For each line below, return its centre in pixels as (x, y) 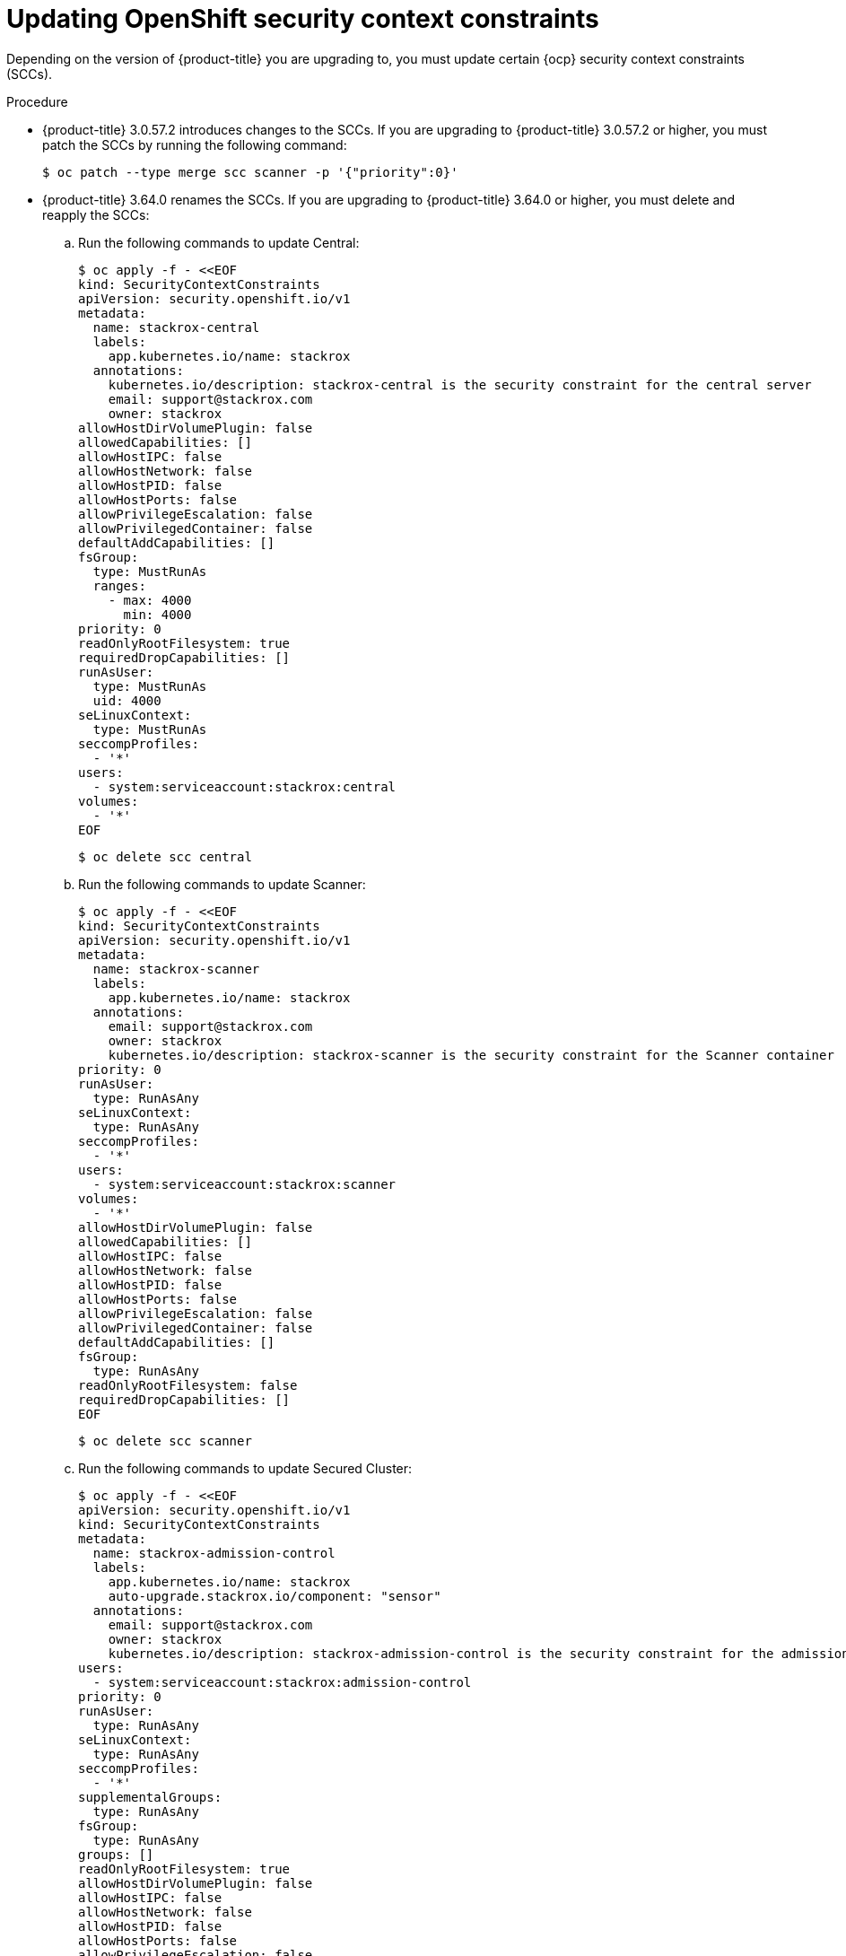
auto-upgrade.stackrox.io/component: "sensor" (275, 1596)
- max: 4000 (150, 600)
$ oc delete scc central (165, 856)
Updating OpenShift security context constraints (303, 19)
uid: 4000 (127, 700)
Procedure (37, 101)
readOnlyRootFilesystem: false (188, 1385)
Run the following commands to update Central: (219, 242)
